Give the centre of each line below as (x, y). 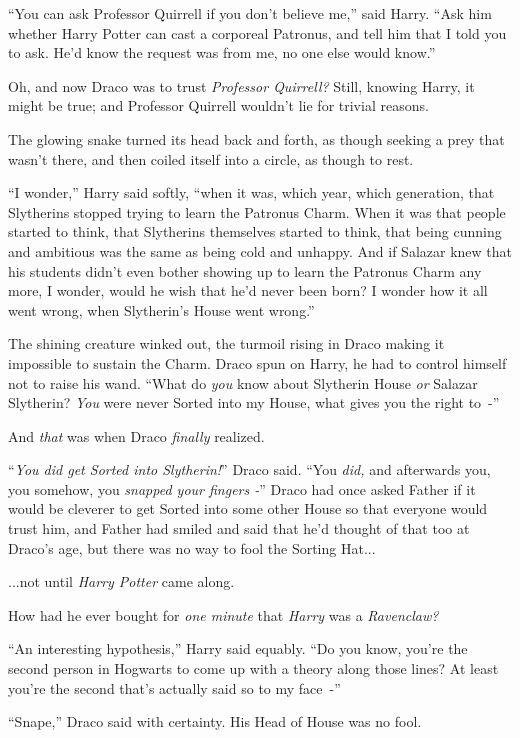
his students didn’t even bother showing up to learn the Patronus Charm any (245, 270)
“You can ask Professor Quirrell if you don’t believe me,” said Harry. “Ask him (250, 13)
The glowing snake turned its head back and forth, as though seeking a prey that (256, 138)
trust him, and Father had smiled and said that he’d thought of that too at (239, 528)
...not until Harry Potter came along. (121, 581)
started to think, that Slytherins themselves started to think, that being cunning (255, 231)
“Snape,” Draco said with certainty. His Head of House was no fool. (215, 721)
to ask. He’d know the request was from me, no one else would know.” (222, 52)
